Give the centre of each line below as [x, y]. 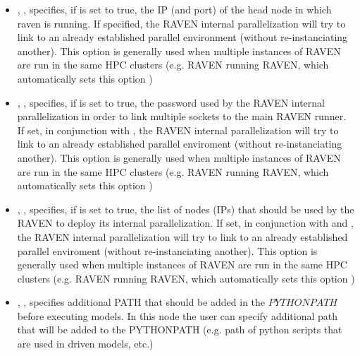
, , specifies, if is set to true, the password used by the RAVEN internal [171, 102]
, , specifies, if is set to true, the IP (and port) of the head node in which [174, 9]
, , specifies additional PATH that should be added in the [141, 302]
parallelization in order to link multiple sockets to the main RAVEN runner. [182, 116]
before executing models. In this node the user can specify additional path [178, 315]
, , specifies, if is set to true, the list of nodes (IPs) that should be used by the [186, 209]
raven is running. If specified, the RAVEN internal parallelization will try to [181, 23]
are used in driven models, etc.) [85, 344]
